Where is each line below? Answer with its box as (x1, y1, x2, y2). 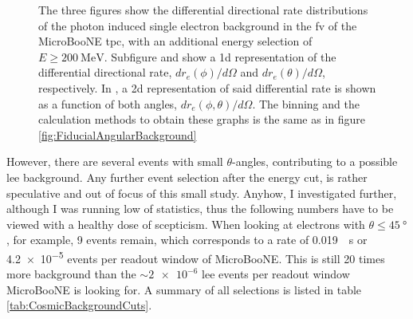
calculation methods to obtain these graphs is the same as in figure (38, 111, 366, 128)
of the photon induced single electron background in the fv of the (38, 17, 357, 33)
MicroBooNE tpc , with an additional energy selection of (38, 33, 313, 49)
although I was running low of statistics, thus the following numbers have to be (6, 200, 394, 217)
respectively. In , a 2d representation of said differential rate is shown (38, 79, 376, 96)
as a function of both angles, (38, 95, 178, 112)
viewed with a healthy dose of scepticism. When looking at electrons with (6, 215, 365, 232)
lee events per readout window (202, 266, 350, 282)
